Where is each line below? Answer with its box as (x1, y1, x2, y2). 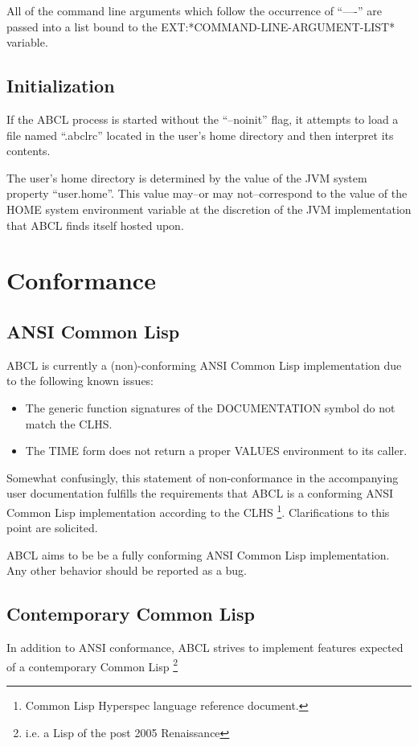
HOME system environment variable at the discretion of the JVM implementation (6, 200, 412, 217)
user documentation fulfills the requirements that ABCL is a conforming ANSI (6, 485, 394, 502)
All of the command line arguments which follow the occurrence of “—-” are (6, 2, 382, 18)
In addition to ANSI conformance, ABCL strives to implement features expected (6, 639, 404, 656)
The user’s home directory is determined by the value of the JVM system (6, 169, 367, 186)
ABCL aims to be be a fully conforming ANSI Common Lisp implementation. (6, 546, 390, 563)
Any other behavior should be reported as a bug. (6, 562, 248, 579)
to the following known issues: (6, 372, 154, 389)
